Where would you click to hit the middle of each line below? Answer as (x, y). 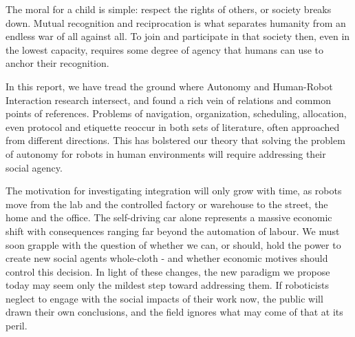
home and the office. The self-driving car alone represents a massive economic (169, 217)
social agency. (34, 167)
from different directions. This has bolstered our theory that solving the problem (175, 140)
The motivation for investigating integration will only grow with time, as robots (174, 191)
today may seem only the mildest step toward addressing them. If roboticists (168, 285)
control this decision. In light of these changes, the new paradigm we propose (168, 271)
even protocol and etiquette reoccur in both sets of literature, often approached (173, 126)
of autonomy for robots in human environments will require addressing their (166, 153)
